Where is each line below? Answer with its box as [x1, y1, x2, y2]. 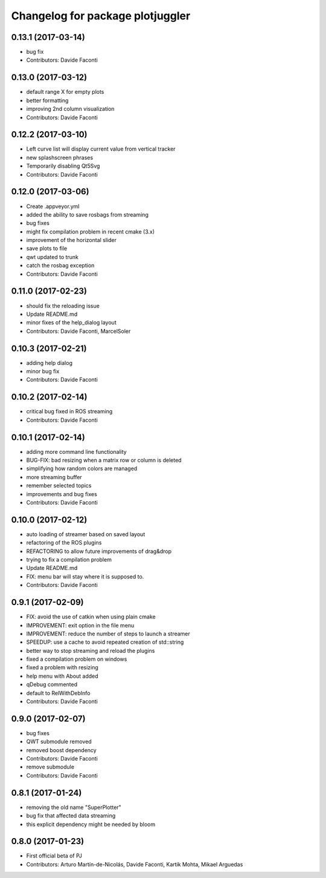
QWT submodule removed [26, 738, 92, 745]
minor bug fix [26, 368, 60, 375]
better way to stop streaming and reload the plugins [26, 647, 155, 654]
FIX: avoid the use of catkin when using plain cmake [26, 613, 156, 620]
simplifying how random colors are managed [26, 465, 138, 472]
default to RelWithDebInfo [26, 689, 91, 696]
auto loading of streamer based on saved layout [26, 530, 145, 538]
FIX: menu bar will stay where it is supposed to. [26, 572, 144, 580]
